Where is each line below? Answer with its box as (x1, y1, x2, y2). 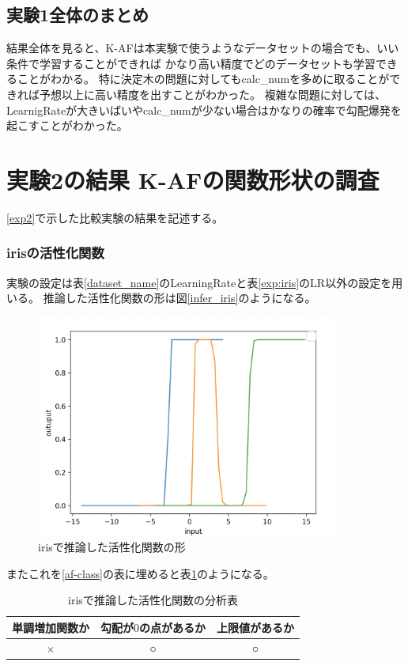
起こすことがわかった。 (6, 117, 128, 134)
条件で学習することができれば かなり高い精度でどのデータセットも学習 (6, 55, 376, 71)
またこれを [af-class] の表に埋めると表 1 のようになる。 (6, 565, 274, 581)
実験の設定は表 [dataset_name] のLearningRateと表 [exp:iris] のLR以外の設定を (6, 274, 392, 290)
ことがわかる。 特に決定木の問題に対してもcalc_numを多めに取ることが (17, 70, 390, 87)
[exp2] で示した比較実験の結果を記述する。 (6, 209, 224, 225)
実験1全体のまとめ (6, 2, 149, 27)
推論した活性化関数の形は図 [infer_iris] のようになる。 (43, 289, 316, 306)
